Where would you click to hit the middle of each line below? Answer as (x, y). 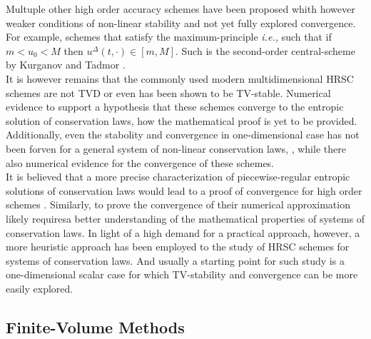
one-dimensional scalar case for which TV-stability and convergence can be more (182, 274)
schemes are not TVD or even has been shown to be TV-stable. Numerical (168, 92)
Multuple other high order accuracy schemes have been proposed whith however (181, 9)
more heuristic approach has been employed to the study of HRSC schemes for (178, 247)
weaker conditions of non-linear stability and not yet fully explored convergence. (181, 22)
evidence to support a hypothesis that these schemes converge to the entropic (175, 107)
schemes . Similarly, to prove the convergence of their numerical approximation (178, 204)
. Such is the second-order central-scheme (265, 50)
